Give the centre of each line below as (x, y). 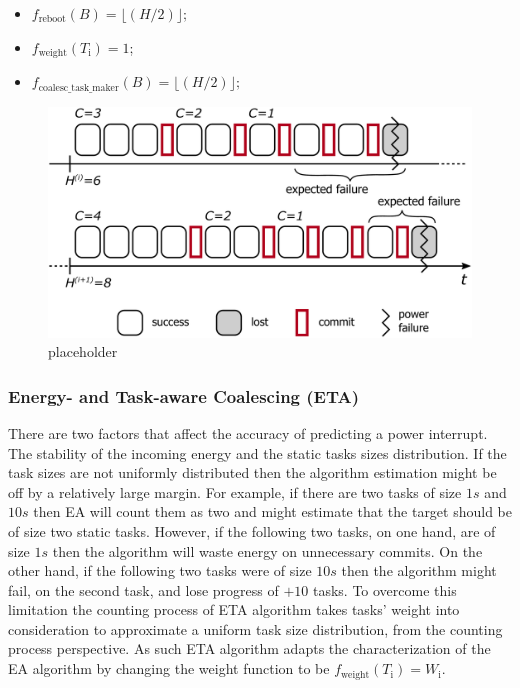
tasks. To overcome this (384, 589)
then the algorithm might (419, 570)
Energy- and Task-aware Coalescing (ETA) (183, 395)
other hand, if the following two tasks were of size (160, 570)
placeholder (83, 351)
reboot (52, 19)
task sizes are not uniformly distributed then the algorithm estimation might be (252, 472)
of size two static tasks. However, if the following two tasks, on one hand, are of (252, 530)
